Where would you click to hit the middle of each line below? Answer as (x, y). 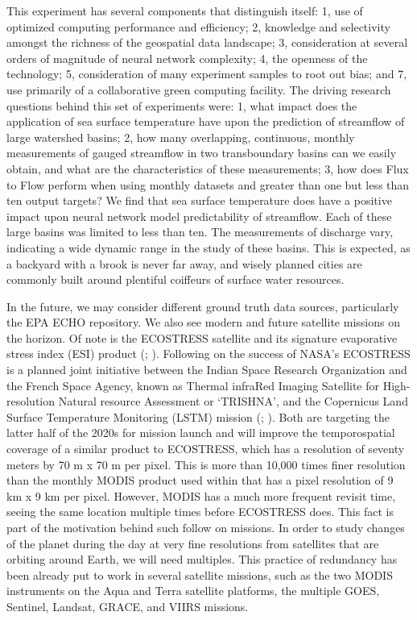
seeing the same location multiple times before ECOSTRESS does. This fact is (200, 512)
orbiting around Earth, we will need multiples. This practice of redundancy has (202, 559)
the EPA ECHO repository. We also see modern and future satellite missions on (203, 322)
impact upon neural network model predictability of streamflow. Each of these (199, 216)
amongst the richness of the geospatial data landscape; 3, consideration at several (207, 42)
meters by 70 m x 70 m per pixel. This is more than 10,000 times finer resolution (206, 464)
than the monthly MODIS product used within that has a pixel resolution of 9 (200, 480)
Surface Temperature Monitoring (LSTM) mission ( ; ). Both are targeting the (198, 416)
